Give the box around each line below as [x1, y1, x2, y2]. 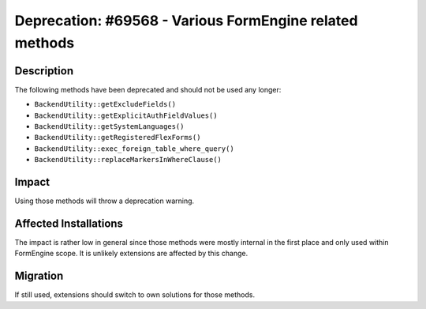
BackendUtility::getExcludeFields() [34, 100, 177, 109]
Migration [14, 269, 64, 283]
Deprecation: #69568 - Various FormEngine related [14, 12, 358, 29]
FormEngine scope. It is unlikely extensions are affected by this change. [14, 249, 248, 258]
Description [14, 64, 74, 77]
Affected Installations [14, 217, 124, 230]
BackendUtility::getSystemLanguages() [34, 122, 185, 131]
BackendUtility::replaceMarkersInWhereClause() [34, 155, 222, 164]
